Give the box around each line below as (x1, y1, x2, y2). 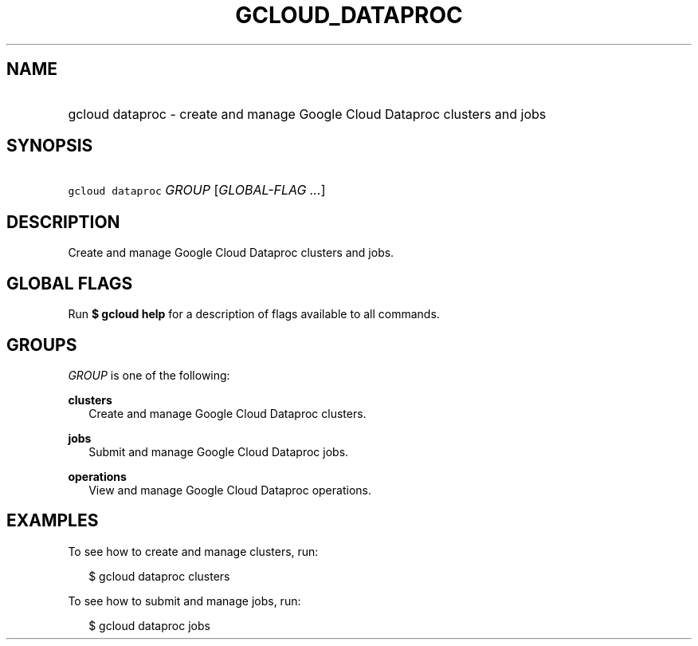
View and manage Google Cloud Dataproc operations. (88, 483, 371, 497)
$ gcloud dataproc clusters (88, 569, 230, 583)
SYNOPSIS (6, 136, 93, 156)
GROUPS (6, 334, 77, 355)
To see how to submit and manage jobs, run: (68, 593, 301, 608)
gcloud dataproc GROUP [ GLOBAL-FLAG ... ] (68, 182, 326, 199)
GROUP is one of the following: (68, 368, 230, 382)
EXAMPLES (6, 510, 99, 531)
